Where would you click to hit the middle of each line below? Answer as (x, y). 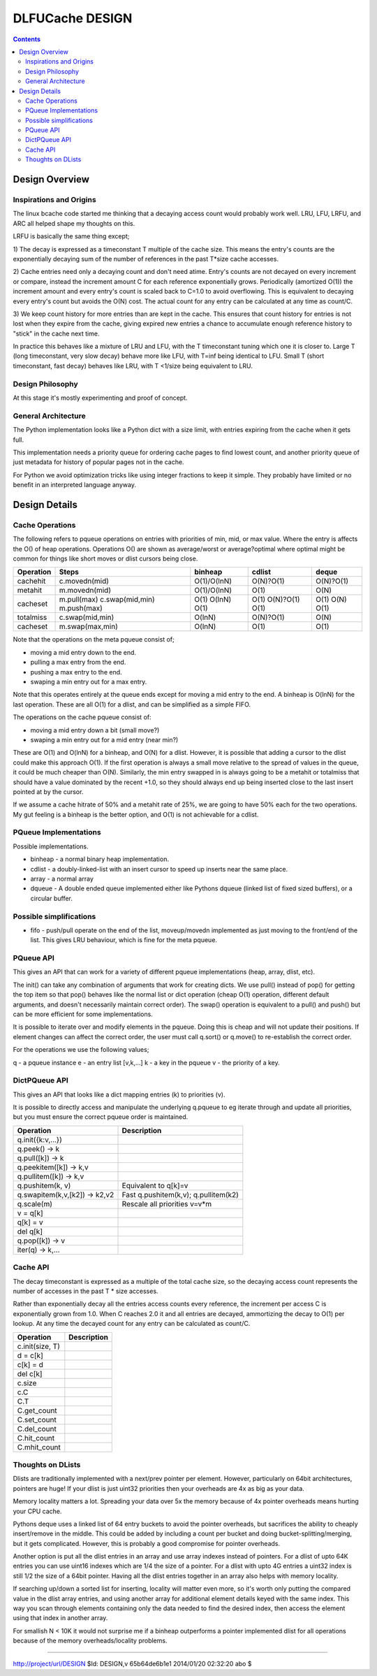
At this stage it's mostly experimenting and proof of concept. (100, 398)
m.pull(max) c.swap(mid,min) (107, 600)
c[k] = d (30, 1364)
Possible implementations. (51, 846)
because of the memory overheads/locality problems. (90, 1641)
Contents (27, 39)
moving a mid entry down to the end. (83, 652)
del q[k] (30, 1231)
